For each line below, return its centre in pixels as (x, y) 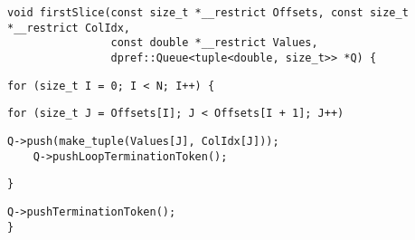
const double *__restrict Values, (214, 43)
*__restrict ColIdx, (69, 28)
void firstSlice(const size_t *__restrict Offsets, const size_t (208, 13)
